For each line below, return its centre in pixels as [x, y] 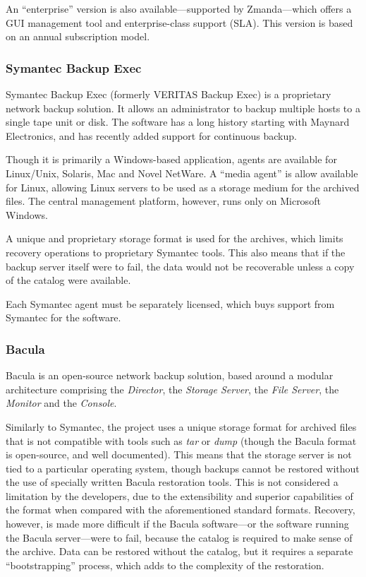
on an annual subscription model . [78, 36]
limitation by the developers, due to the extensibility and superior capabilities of [179, 495]
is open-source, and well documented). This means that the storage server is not [179, 454]
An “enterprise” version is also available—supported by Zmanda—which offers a [179, 8]
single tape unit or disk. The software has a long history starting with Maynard [178, 122]
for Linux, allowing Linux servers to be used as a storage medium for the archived [183, 187]
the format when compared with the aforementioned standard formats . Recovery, [181, 510]
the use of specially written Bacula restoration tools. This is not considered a [172, 482]
